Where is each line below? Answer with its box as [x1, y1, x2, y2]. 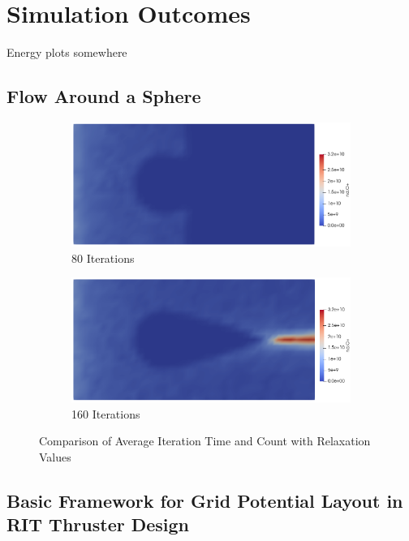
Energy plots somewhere [6, 44, 127, 61]
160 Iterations [71, 405, 140, 422]
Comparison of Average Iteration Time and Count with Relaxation [39, 432, 371, 449]
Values [39, 449, 71, 465]
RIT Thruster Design [6, 512, 190, 537]
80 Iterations [71, 249, 135, 266]
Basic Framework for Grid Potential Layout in [6, 487, 403, 513]
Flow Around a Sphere [6, 84, 201, 109]
